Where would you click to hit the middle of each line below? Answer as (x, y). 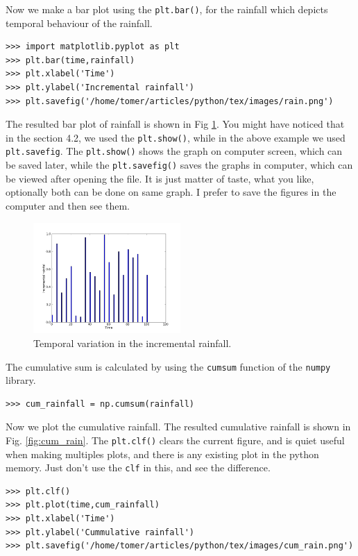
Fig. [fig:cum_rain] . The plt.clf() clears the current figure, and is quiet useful (175, 440)
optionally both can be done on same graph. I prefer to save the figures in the (171, 192)
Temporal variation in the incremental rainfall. (133, 343)
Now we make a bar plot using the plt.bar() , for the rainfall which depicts (167, 9)
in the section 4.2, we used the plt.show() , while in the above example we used (176, 137)
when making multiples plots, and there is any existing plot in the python (162, 454)
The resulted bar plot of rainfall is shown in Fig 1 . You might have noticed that (175, 124)
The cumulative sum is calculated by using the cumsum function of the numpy (168, 366)
